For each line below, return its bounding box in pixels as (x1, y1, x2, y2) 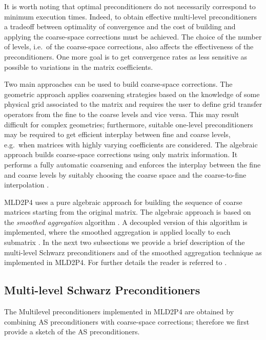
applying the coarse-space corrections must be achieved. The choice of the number (4, 31, 262, 42)
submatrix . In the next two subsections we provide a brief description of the (4, 237, 245, 248)
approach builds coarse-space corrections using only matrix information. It (4, 149, 238, 160)
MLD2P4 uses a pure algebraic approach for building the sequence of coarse (4, 196, 242, 207)
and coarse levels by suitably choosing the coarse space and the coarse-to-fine (4, 169, 247, 180)
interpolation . (4, 179, 49, 190)
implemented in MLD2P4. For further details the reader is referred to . (4, 257, 227, 268)
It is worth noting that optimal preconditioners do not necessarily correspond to (4, 1, 256, 11)
